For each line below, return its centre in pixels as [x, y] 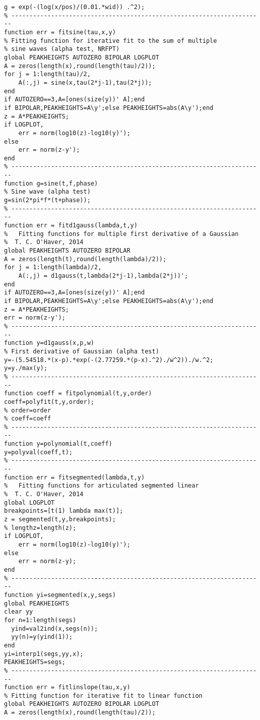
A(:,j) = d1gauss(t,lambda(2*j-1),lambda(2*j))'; [103, 276]
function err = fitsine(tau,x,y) [60, 32]
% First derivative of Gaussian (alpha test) [82, 351]
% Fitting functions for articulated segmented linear [102, 486]
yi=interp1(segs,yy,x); [44, 654]
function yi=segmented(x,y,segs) [60, 595]
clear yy [19, 612]
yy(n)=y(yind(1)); [42, 637]
